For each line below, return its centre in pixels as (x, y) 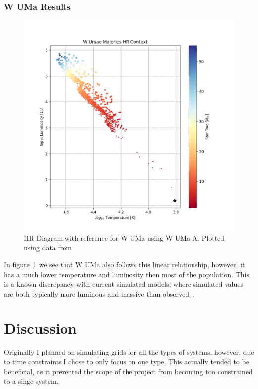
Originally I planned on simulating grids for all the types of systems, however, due (129, 351)
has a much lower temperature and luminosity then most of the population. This (127, 274)
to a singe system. (31, 381)
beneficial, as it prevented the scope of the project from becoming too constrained (128, 371)
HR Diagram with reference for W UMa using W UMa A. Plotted (124, 238)
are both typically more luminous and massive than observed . (99, 293)
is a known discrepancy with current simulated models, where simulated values (124, 284)
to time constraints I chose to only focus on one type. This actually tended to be (127, 361)
